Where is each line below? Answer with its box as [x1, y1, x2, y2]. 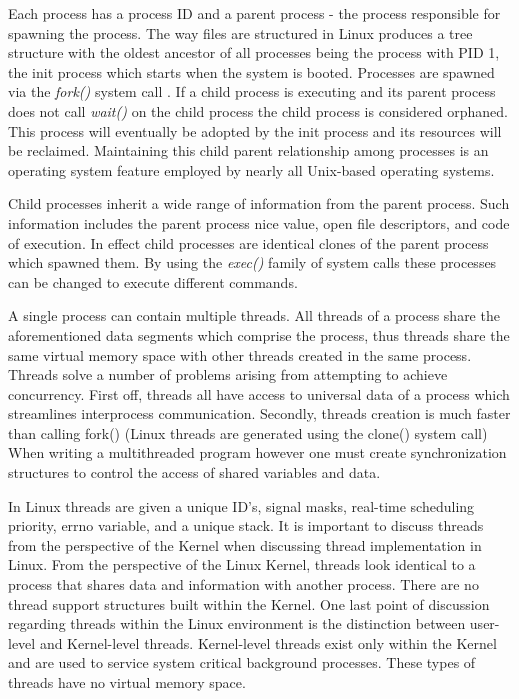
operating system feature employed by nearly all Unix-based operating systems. [8, 159, 495, 180]
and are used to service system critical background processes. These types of [8, 652, 476, 673]
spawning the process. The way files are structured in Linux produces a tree [8, 22, 473, 43]
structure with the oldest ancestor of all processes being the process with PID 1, [8, 42, 500, 63]
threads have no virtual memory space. [8, 672, 246, 692]
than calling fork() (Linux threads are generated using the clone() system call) [8, 422, 488, 443]
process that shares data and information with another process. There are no [8, 574, 479, 595]
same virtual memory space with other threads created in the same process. [8, 344, 472, 365]
